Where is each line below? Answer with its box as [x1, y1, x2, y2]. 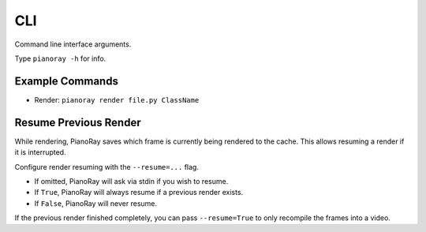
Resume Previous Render [14, 115, 141, 129]
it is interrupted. [14, 148, 66, 157]
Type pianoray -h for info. [14, 54, 106, 63]
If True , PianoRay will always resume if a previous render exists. [34, 188, 244, 197]
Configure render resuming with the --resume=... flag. [14, 162, 199, 171]
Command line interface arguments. [14, 39, 132, 49]
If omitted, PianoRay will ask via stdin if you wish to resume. [34, 176, 229, 185]
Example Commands [14, 74, 118, 88]
